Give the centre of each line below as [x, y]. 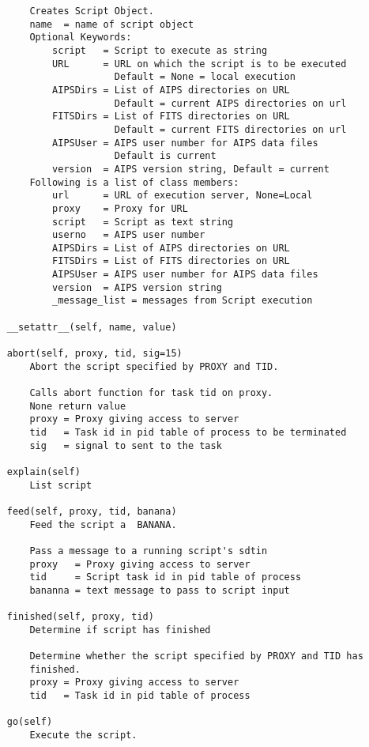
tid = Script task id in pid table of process [166, 577]
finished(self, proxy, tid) [80, 617]
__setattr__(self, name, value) [92, 327]
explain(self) [43, 472]
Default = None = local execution [205, 77]
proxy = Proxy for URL [120, 208]
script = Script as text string [143, 222]
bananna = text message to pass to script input [160, 590]
